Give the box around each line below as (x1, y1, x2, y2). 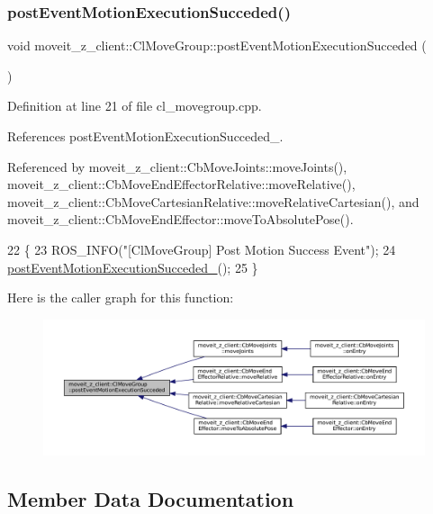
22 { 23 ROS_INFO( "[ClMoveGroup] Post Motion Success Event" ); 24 (7, 239, 396, 258)
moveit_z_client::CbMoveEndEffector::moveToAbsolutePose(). (7, 210, 354, 229)
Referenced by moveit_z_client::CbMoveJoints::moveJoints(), (7, 157, 347, 176)
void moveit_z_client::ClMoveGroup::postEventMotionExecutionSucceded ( (7, 36, 427, 55)
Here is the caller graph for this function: (7, 288, 234, 307)
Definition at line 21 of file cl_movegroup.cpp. (7, 96, 262, 115)
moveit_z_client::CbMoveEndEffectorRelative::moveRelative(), (7, 175, 356, 194)
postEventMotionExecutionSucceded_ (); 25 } (7, 257, 258, 276)
